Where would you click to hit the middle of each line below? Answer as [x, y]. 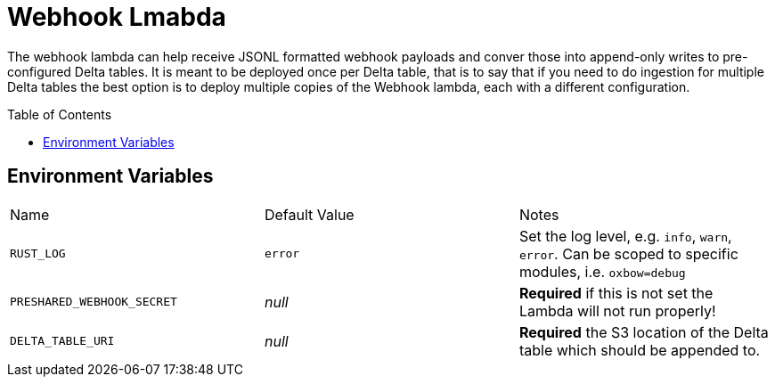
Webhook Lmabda [117, 17]
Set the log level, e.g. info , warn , [625, 236]
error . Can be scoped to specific [628, 253]
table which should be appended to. [640, 350]
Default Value [309, 214]
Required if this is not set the [616, 293]
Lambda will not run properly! [617, 310]
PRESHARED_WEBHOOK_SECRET [94, 302]
